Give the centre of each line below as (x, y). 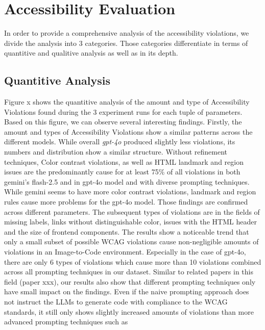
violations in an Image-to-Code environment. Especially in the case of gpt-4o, (125, 252)
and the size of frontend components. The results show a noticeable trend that (127, 231)
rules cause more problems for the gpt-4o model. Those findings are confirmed (126, 202)
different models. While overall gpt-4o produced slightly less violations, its (120, 142)
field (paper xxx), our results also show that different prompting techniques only (130, 281)
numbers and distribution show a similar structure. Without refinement (116, 152)
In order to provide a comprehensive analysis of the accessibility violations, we (127, 33)
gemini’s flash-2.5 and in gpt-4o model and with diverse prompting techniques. (127, 181)
